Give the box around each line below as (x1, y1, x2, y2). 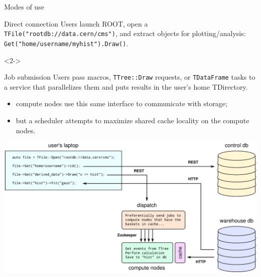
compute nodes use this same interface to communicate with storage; (16, 98, 227, 109)
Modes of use (4, 2, 44, 12)
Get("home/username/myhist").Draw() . (4, 38, 128, 48)
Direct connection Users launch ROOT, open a (4, 18, 148, 29)
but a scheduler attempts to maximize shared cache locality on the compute (16, 115, 249, 125)
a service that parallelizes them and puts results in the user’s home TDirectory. (4, 81, 248, 92)
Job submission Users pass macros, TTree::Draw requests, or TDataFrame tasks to (4, 72, 255, 82)
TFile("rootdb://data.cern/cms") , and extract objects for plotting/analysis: (4, 28, 246, 39)
